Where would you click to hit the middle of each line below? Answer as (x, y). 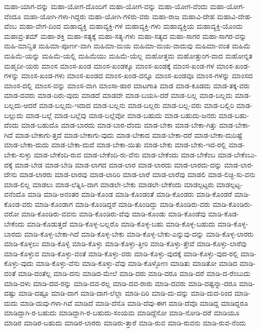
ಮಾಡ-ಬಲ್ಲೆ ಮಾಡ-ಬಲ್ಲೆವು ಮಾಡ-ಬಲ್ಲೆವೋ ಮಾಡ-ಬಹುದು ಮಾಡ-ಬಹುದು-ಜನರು (121, 115)
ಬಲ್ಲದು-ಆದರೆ (20, 105)
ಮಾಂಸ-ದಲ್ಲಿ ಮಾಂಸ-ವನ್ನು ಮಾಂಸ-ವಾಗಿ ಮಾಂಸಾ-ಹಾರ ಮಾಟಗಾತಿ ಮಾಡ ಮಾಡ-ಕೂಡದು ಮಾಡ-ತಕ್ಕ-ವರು (127, 85)
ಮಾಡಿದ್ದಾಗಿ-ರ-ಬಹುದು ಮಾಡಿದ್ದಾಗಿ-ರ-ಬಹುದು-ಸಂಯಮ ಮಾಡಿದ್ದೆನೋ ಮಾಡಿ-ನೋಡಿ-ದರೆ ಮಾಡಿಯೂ (122, 313)
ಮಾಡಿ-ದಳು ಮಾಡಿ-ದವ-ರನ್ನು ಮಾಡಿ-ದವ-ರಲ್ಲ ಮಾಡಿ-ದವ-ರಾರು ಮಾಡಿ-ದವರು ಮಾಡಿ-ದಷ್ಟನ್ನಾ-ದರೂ (120, 283)
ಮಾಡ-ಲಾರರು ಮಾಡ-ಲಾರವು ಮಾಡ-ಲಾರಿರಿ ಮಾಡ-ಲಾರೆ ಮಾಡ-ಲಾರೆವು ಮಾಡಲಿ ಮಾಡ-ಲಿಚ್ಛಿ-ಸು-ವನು (137, 174)
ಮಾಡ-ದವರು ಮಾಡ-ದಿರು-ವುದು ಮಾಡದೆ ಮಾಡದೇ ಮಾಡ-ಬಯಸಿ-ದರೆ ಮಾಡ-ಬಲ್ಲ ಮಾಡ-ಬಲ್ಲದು (118, 95)
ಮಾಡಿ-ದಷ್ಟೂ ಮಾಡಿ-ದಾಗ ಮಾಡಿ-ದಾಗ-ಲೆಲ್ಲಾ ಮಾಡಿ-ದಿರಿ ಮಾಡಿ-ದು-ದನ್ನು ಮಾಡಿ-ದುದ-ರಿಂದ (125, 293)
